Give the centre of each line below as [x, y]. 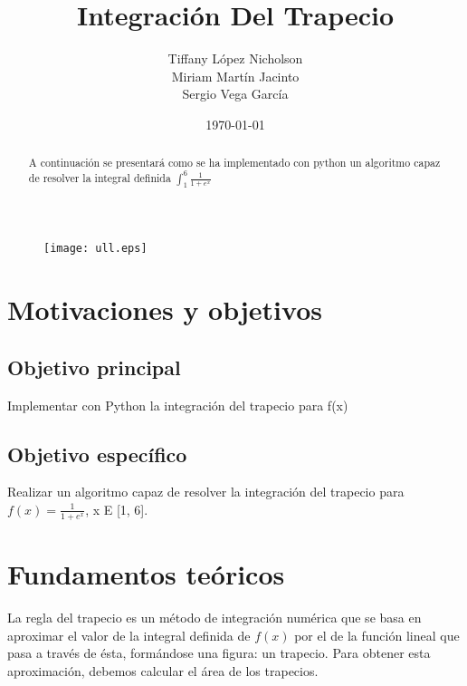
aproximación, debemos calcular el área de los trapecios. [163, 670]
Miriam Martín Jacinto [235, 76]
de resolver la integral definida [100, 177]
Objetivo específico [97, 454]
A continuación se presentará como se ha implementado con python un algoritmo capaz [234, 163]
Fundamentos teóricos [146, 574]
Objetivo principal [94, 367]
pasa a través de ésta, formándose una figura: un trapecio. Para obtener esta [219, 653]
